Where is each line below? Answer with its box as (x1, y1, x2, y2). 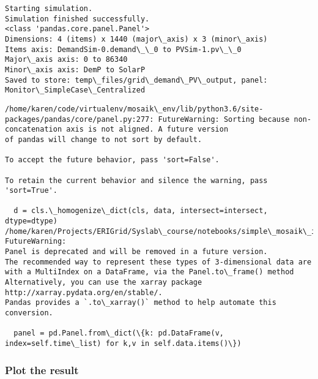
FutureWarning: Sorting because (158, 114, 290, 124)
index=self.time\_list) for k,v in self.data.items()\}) (5, 339, 242, 348)
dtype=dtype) (5, 217, 57, 226)
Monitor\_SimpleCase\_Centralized (5, 86, 146, 95)
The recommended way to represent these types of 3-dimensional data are (5, 257, 312, 266)
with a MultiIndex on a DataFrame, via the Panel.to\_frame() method (5, 268, 294, 277)
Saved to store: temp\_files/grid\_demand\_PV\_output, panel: (5, 75, 268, 84)
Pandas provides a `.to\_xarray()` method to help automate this (5, 298, 276, 307)
